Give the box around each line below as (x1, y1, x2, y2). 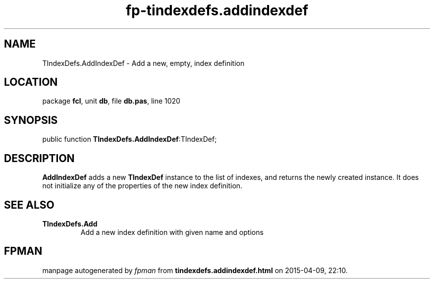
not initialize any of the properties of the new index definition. (42, 181, 243, 190)
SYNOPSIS (4, 113, 58, 126)
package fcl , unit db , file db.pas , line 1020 (42, 97, 180, 106)
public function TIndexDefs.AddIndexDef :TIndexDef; (42, 135, 217, 144)
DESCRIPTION (4, 152, 75, 165)
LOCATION (4, 76, 58, 89)
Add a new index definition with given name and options (80, 227, 264, 236)
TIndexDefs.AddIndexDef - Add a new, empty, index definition (42, 58, 245, 67)
